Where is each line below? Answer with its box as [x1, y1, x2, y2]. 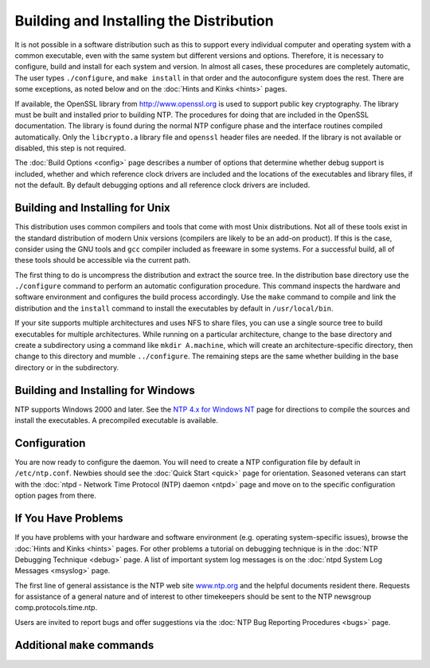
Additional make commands [14, 638, 154, 652]
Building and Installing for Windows [14, 383, 195, 397]
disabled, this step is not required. [14, 143, 127, 153]
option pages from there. [14, 490, 97, 501]
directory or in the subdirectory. [14, 362, 119, 372]
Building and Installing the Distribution [14, 12, 274, 29]
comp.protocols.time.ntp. [14, 603, 98, 612]
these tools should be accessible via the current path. [14, 256, 191, 265]
